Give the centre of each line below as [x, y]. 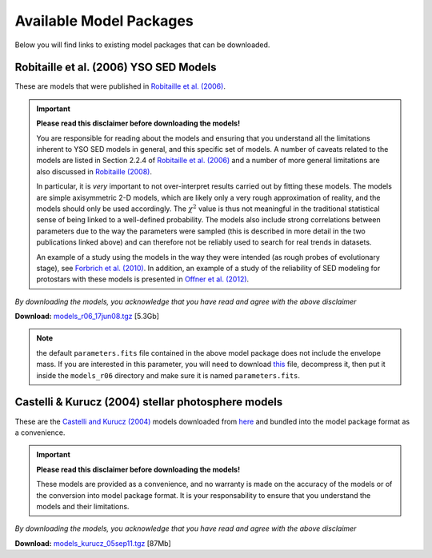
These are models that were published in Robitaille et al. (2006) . [120, 86]
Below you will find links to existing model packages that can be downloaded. [142, 45]
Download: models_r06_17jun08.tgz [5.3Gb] [87, 317]
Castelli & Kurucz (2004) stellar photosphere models [149, 403]
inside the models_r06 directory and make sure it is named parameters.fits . [168, 375]
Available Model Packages [104, 21]
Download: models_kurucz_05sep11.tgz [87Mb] [93, 543]
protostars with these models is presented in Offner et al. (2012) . [143, 279]
